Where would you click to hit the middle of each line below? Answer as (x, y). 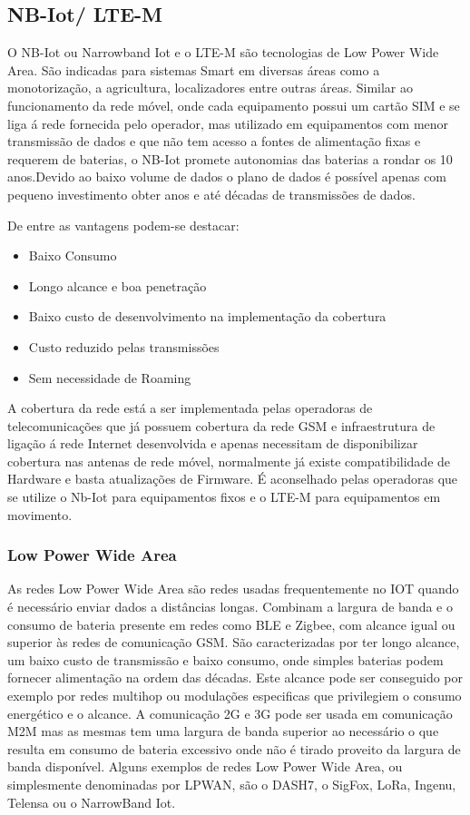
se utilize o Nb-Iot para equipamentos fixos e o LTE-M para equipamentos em (224, 497)
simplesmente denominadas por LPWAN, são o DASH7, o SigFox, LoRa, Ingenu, (232, 785)
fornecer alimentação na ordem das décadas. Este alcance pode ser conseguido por (235, 678)
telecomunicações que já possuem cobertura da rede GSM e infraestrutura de (221, 425)
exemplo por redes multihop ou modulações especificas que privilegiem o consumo (235, 696)
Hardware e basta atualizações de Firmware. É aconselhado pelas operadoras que (233, 479)
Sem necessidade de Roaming (110, 377)
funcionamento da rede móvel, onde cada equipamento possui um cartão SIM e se (234, 105)
